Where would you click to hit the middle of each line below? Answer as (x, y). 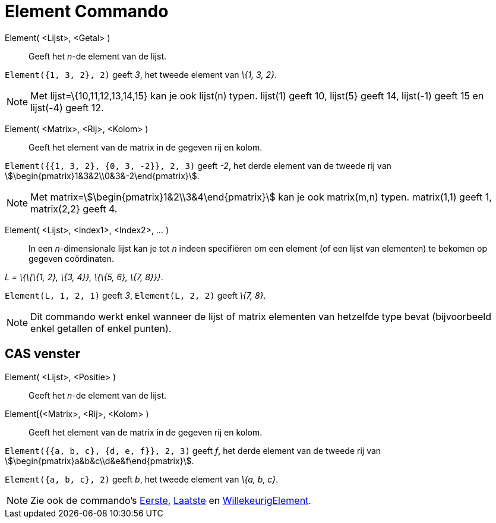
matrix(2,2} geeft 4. (74, 209)
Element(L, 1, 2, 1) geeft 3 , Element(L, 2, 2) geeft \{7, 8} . (135, 295)
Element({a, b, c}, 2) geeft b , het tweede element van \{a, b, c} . (142, 479)
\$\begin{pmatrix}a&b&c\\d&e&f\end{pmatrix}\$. (99, 461)
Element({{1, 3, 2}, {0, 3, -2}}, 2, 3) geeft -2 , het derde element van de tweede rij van (198, 165)
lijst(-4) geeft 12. (67, 107)
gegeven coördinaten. (72, 258)
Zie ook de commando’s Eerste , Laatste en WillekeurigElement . (171, 500)
